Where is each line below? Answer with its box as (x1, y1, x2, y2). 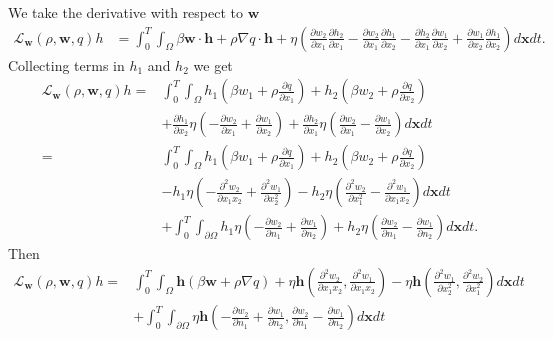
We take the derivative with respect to (8, 2, 244, 22)
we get (193, 54, 233, 75)
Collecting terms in (8, 54, 125, 75)
